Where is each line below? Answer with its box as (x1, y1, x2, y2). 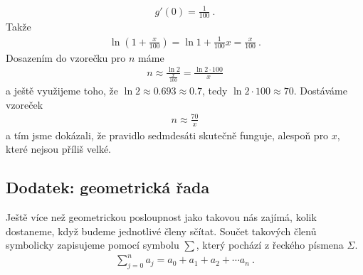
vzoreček (6, 97, 43, 112)
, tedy (202, 83, 228, 98)
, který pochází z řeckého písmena (196, 237, 344, 252)
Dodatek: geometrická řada (6, 176, 210, 198)
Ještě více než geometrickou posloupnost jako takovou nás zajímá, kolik (6, 210, 317, 225)
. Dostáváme (293, 83, 347, 98)
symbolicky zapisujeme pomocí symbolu (6, 237, 179, 252)
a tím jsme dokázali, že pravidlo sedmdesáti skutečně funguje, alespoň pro (6, 127, 329, 142)
